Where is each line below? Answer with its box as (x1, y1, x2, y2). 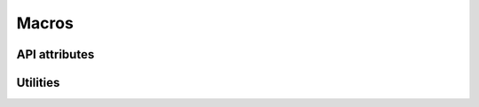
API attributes (16, 47, 95, 62)
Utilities (16, 75, 60, 90)
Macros (16, 13, 75, 33)
